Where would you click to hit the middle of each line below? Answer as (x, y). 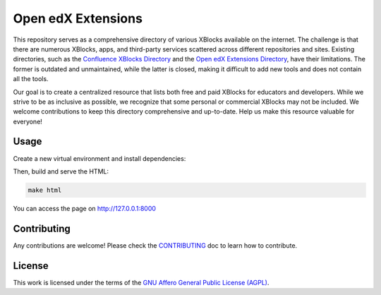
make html (45, 190)
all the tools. (31, 79)
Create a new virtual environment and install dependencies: (99, 158)
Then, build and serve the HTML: (61, 171)
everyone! (28, 121)
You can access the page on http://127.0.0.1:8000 (85, 208)
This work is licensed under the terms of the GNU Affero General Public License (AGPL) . (141, 282)
